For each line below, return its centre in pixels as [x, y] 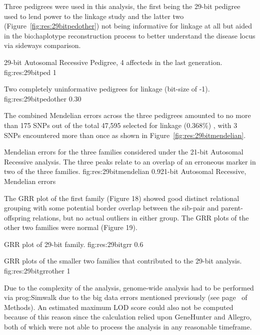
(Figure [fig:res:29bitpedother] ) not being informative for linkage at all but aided [128, 26]
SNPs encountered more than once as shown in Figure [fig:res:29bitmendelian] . [125, 135]
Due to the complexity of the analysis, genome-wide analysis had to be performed [129, 287]
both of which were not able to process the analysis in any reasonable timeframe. [128, 327]
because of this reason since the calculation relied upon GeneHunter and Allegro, [128, 317]
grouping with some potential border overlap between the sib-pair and [111, 208]
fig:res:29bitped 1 [30, 72]
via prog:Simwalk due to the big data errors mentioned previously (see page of [126, 297]
